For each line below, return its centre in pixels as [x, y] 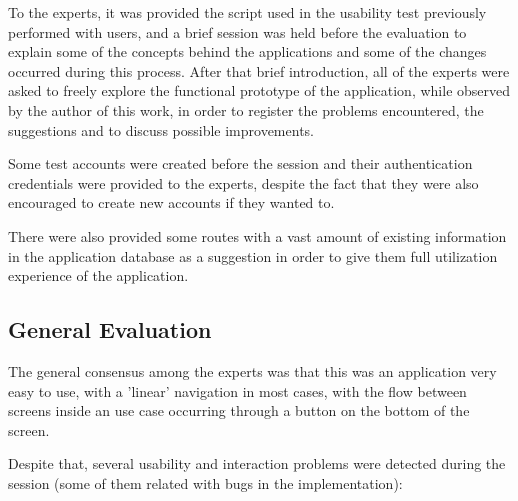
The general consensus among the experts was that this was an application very [252, 370]
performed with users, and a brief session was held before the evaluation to [237, 31]
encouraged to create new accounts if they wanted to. [171, 202]
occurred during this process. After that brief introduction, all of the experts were [259, 70]
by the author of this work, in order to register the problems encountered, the [246, 109]
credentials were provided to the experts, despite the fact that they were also [243, 182]
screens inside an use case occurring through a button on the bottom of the [239, 410]
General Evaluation [110, 329]
